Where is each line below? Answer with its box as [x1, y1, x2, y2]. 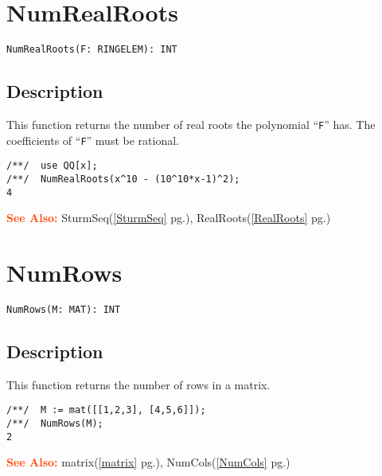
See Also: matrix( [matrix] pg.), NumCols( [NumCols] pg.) [6, 454, 290, 470]
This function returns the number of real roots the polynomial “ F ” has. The [6, 115, 376, 132]
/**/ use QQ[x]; [6, 160, 98, 172]
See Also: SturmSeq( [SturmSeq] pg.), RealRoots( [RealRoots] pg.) [6, 209, 331, 226]
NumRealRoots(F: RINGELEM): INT [6, 44, 177, 56]
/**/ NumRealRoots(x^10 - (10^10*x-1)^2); [6, 173, 240, 185]
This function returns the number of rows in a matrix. [6, 376, 271, 392]
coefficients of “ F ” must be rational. [6, 131, 179, 148]
